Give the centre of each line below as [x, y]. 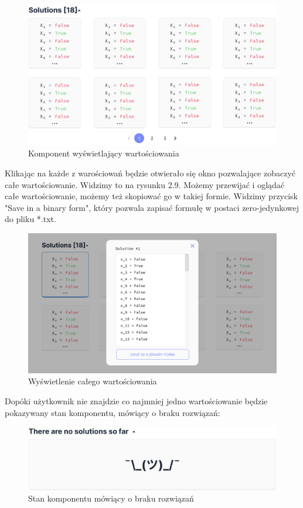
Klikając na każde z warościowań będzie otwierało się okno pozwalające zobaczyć [150, 173]
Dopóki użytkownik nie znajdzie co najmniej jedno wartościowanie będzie [136, 400]
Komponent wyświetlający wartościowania [104, 153]
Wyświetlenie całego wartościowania [93, 381]
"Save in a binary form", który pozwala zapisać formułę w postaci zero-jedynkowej [152, 207]
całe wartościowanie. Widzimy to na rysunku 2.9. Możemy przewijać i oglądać [145, 184]
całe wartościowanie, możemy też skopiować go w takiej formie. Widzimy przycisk [151, 196]
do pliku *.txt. [30, 219]
